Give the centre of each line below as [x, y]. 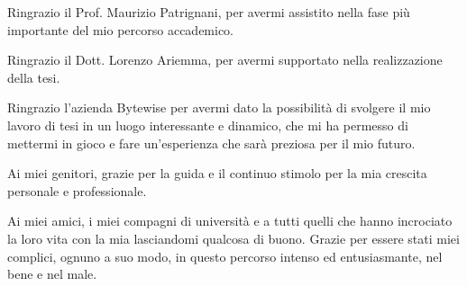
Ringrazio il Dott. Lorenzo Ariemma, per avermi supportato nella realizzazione [225, 60]
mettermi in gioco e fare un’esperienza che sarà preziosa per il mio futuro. [211, 143]
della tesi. [34, 77]
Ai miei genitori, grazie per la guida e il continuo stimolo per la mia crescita [217, 173]
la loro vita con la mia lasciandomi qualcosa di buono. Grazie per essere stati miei [233, 238]
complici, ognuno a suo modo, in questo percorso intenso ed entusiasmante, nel [225, 256]
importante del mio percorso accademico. [121, 29]
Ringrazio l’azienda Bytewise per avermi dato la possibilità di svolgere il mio [219, 107]
